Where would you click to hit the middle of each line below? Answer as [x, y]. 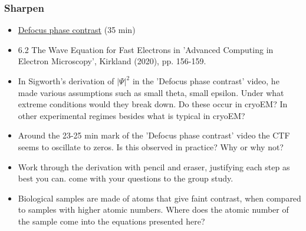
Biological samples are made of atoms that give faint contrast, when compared [159, 198]
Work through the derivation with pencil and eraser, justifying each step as [154, 166]
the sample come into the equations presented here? [111, 221]
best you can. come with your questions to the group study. [126, 178]
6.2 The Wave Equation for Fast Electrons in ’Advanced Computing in [146, 49]
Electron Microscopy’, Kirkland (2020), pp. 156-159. [112, 61]
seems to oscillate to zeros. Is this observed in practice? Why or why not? [151, 146]
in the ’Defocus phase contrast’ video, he [206, 81]
